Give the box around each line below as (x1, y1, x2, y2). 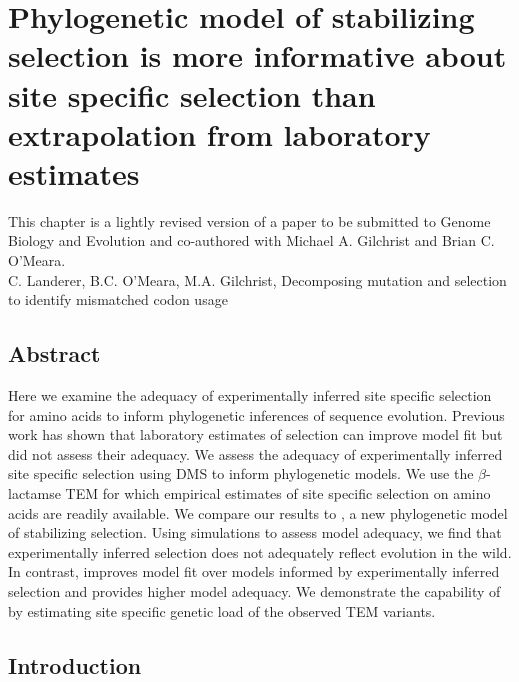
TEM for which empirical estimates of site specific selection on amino (65, 483, 491, 504)
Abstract (8, 338, 101, 369)
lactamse (8, 483, 61, 504)
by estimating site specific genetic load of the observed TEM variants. (8, 600, 436, 621)
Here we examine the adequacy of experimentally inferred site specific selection (8, 385, 492, 406)
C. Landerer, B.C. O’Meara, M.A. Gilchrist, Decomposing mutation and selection (8, 269, 507, 290)
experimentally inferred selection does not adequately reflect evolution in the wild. (8, 541, 512, 562)
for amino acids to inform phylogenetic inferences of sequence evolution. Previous (8, 404, 505, 425)
